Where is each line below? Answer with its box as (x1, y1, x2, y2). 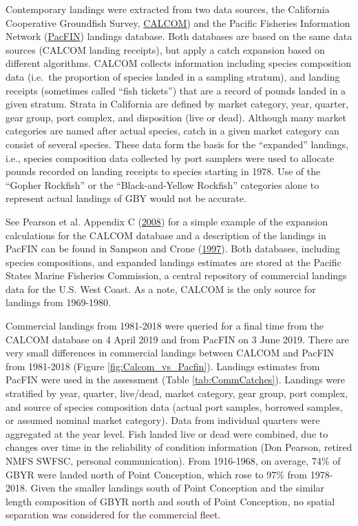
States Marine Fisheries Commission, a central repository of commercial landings (6, 268, 347, 283)
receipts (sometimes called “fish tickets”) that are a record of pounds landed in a (6, 83, 346, 97)
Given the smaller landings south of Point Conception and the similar (30, 481, 325, 495)
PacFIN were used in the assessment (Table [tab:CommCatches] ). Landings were (6, 372, 346, 387)
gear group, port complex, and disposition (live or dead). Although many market (6, 110, 347, 124)
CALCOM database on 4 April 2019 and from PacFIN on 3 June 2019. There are (6, 332, 349, 346)
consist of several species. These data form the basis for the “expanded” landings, (6, 136, 349, 151)
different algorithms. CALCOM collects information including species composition (6, 56, 351, 70)
